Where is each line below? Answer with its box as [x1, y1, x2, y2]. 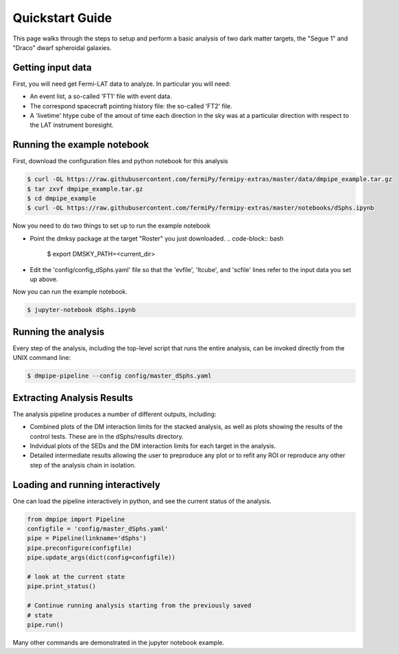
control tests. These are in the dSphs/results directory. [29, 432, 184, 440]
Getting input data [12, 62, 92, 73]
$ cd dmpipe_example [27, 195, 96, 202]
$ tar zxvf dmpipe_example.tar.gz [27, 185, 143, 193]
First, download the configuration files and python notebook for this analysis [12, 157, 228, 165]
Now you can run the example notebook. [12, 288, 128, 296]
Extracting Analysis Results [12, 391, 134, 404]
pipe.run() [27, 620, 64, 629]
